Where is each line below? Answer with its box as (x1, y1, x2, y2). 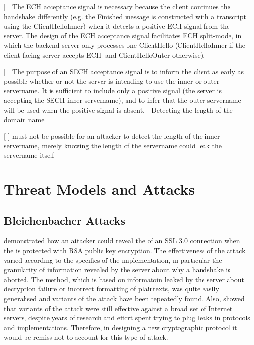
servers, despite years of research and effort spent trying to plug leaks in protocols (4, 313, 250, 323)
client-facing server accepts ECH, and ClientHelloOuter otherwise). (4, 49, 205, 59)
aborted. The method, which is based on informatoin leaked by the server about (4, 274, 245, 284)
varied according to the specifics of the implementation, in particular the (4, 255, 222, 265)
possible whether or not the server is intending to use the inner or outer (4, 76, 220, 86)
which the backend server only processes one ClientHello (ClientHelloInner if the (4, 40, 245, 50)
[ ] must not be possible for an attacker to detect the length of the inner (4, 131, 220, 141)
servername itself (4, 150, 54, 160)
